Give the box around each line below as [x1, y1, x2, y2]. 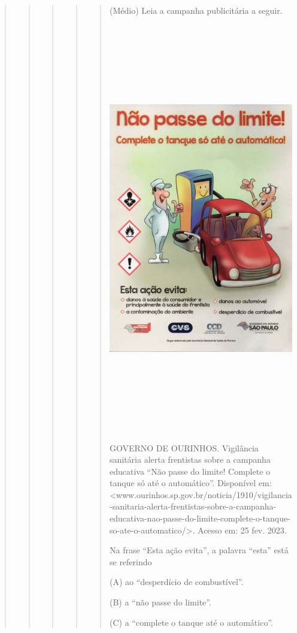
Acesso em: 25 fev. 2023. [198, 523, 287, 536]
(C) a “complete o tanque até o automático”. [109, 616, 273, 628]
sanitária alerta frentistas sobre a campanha [109, 453, 271, 466]
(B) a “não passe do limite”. [109, 596, 211, 608]
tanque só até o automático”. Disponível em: [109, 477, 272, 489]
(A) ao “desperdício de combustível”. [109, 575, 244, 588]
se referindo [109, 555, 152, 568]
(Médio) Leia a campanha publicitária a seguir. [109, 4, 283, 16]
